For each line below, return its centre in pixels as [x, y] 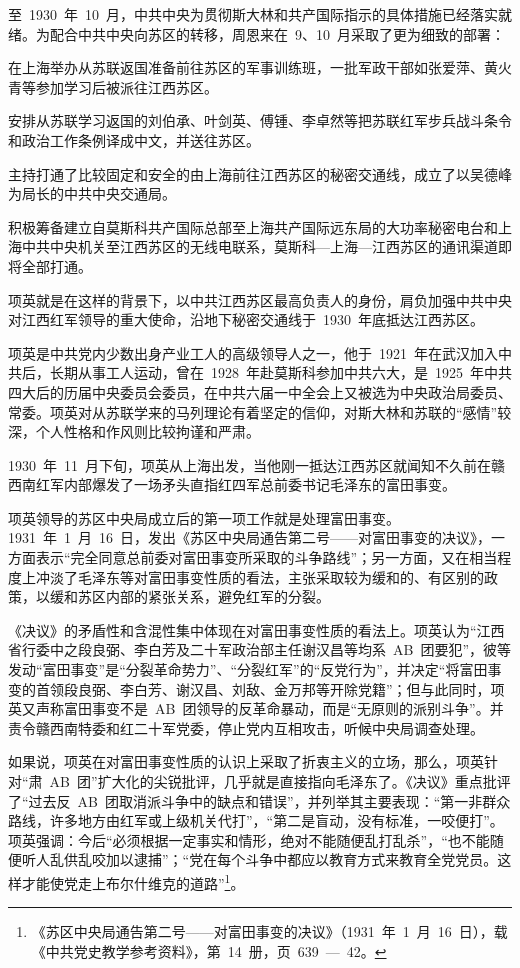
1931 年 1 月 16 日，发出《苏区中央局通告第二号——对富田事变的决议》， [249, 537]
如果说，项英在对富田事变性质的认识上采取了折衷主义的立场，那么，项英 [246, 761]
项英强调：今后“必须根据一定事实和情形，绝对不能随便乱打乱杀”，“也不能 [249, 839]
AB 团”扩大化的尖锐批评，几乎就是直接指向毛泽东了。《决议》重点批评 [280, 781]
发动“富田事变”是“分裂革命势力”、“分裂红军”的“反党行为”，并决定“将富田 [248, 669]
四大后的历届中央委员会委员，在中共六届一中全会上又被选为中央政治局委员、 [260, 391]
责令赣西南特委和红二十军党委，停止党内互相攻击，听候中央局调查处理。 [246, 727]
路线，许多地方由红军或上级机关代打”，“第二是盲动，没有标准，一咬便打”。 [256, 820]
